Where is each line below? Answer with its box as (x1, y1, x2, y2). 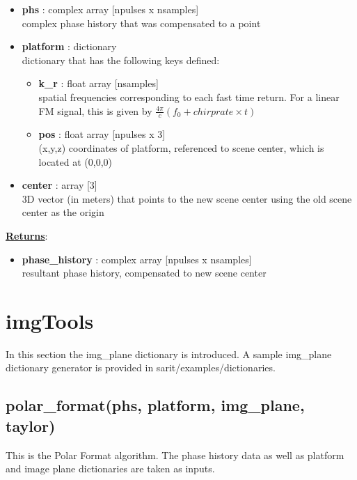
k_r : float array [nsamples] (38, 76, 159, 91)
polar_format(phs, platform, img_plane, (6, 394, 305, 416)
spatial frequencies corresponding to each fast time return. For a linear (38, 89, 340, 104)
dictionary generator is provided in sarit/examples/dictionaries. (6, 360, 276, 375)
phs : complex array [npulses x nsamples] (22, 2, 199, 16)
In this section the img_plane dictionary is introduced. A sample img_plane (6, 346, 332, 361)
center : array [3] (22, 178, 97, 192)
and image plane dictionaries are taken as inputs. (6, 461, 215, 476)
